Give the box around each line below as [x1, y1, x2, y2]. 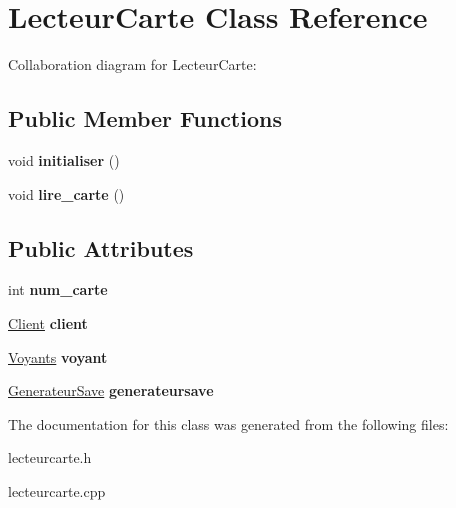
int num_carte [8, 279, 108, 300]
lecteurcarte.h [8, 447, 92, 468]
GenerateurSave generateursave [8, 380, 214, 401]
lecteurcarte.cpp [8, 480, 106, 501]
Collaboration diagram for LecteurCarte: [8, 54, 257, 75]
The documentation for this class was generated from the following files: [8, 413, 449, 434]
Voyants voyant [8, 346, 108, 367]
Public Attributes [8, 232, 194, 263]
